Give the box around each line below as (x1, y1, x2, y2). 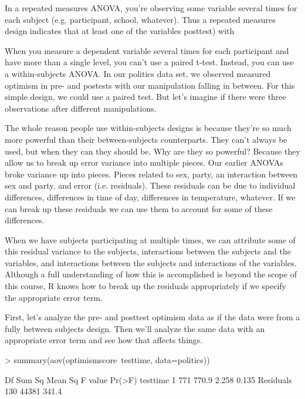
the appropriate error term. (5, 291, 103, 303)
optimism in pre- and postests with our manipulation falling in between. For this (5, 79, 295, 91)
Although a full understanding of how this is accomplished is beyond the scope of (5, 268, 297, 280)
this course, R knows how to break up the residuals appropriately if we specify (5, 280, 286, 292)
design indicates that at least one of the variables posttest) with (5, 25, 235, 37)
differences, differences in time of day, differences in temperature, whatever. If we (5, 190, 296, 203)
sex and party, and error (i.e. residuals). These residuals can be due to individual (5, 179, 296, 192)
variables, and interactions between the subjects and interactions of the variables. (5, 256, 297, 269)
